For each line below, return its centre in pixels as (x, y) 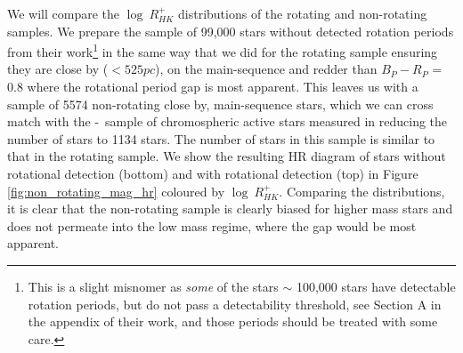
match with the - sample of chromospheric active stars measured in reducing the (227, 121)
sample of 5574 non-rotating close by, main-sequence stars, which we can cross (220, 104)
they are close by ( (58, 69)
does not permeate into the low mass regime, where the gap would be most (212, 225)
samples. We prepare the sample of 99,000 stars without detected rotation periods (231, 31)
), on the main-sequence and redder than (266, 69)
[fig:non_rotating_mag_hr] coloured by (116, 191)
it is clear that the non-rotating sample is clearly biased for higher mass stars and (230, 209)
